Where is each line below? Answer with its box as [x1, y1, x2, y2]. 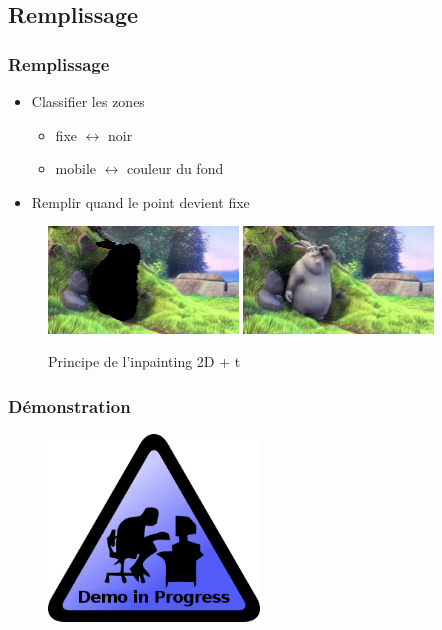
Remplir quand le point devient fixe [31, 191, 250, 212]
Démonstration [8, 393, 131, 418]
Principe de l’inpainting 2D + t [48, 351, 241, 372]
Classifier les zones [31, 91, 145, 111]
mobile [55, 158, 97, 179]
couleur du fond [127, 158, 224, 179]
